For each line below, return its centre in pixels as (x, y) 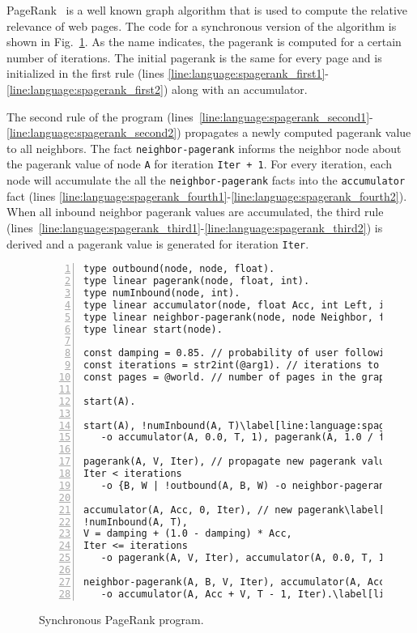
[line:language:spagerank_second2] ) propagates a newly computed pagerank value (209, 132)
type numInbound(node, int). (162, 293)
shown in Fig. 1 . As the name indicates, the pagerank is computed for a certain (204, 42)
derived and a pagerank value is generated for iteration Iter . (158, 243)
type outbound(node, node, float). (179, 269)
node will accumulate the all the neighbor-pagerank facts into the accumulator (206, 180)
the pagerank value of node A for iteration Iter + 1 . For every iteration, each (199, 164)
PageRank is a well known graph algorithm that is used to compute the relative (207, 10)
